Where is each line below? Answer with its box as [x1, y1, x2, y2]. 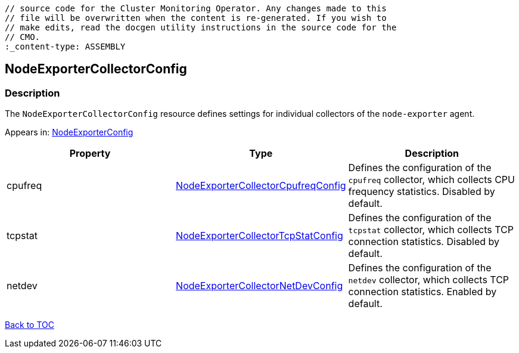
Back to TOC [5, 320, 54, 330]
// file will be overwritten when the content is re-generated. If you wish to [5, 13, 387, 23]
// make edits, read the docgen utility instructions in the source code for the [5, 23, 397, 32]
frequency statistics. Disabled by [348, 185, 495, 198]
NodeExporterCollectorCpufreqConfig [176, 179, 346, 192]
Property [69, 147, 111, 160]
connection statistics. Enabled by [348, 286, 497, 298]
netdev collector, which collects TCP [348, 274, 509, 286]
